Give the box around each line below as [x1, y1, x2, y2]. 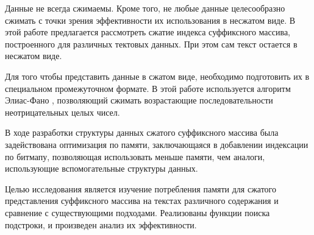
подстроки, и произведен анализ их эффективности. [5, 218, 197, 231]
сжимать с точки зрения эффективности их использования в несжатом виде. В [5, 13, 296, 26]
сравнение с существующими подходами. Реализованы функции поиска [5, 206, 270, 219]
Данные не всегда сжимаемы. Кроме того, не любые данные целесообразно [5, 2, 285, 14]
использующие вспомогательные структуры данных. [5, 162, 198, 175]
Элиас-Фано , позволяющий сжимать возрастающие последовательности [5, 94, 273, 107]
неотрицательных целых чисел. [5, 105, 120, 118]
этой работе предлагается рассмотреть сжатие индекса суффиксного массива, [5, 26, 290, 38]
